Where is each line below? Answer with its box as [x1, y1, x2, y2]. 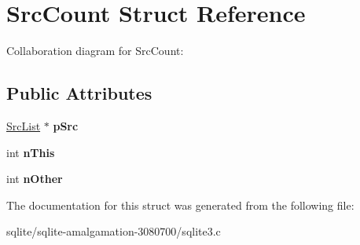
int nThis [6, 144, 55, 160]
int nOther [6, 170, 63, 187]
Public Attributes [6, 81, 152, 105]
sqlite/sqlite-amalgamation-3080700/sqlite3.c [6, 223, 221, 240]
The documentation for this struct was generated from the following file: [6, 196, 354, 213]
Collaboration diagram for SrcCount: [6, 42, 184, 59]
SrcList [6, 117, 41, 133]
